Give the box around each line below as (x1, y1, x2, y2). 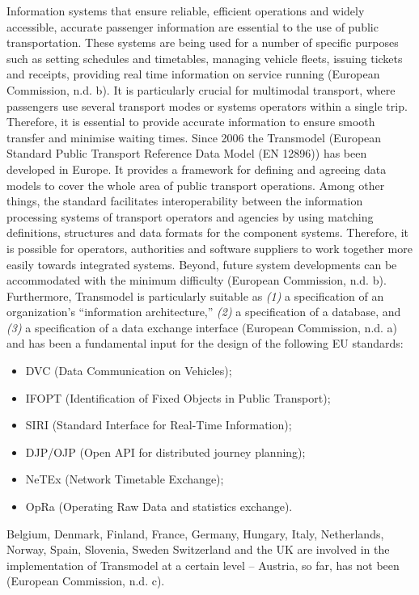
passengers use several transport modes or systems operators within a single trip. (6, 97, 408, 114)
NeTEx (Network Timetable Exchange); (25, 471, 224, 487)
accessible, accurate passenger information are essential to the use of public (6, 18, 379, 35)
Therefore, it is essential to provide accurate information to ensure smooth (6, 113, 375, 130)
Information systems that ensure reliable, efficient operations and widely (6, 2, 365, 19)
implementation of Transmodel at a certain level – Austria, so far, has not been (6, 556, 400, 573)
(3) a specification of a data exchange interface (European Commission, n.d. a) (6, 319, 398, 335)
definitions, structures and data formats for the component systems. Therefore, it (6, 224, 408, 241)
